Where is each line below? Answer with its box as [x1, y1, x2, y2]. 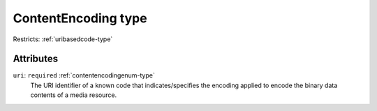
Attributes [13, 53, 59, 65]
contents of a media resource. [30, 91, 117, 99]
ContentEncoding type [13, 10, 147, 26]
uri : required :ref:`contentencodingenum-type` [13, 71, 155, 80]
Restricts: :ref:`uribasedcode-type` [13, 35, 113, 43]
